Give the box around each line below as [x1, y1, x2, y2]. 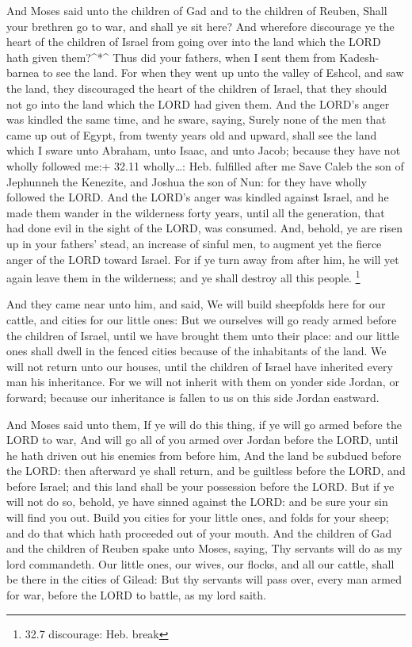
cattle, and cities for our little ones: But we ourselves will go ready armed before [6, 311, 397, 327]
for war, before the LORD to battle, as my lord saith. [6, 587, 266, 603]
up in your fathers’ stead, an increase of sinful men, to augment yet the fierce [6, 235, 382, 251]
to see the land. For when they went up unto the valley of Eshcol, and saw [42, 64, 404, 81]
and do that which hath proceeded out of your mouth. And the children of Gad [6, 524, 392, 541]
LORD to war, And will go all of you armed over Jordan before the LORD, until [6, 431, 399, 448]
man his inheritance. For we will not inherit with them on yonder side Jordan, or [6, 373, 399, 390]
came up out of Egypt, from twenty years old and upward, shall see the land [6, 126, 377, 143]
